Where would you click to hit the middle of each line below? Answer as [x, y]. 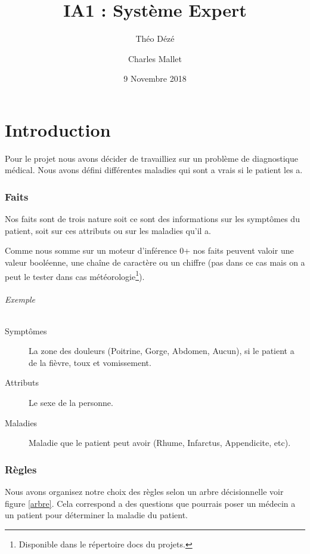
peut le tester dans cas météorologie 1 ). [75, 275]
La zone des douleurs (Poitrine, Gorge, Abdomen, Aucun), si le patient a [162, 351]
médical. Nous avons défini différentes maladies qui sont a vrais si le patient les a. [154, 170]
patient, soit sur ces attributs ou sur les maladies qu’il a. [108, 230]
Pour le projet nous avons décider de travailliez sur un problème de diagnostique [151, 158]
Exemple [20, 299]
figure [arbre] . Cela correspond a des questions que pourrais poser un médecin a [150, 503]
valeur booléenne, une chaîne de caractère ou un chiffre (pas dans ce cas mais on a [155, 262]
